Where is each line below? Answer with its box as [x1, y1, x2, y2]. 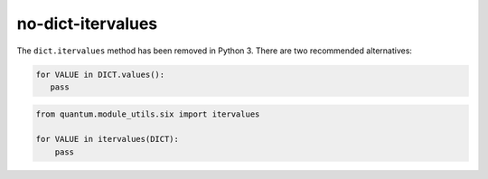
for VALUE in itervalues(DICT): [35, 134, 180, 145]
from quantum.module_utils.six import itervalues [35, 108, 260, 119]
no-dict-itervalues [16, 14, 158, 33]
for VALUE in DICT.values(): [35, 69, 165, 80]
